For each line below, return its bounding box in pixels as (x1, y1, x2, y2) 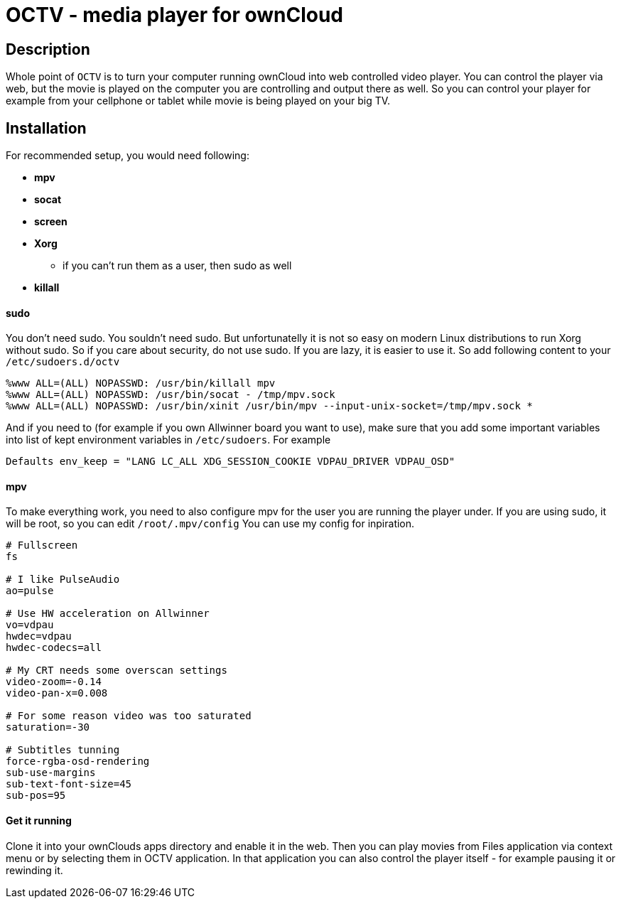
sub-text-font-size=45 (6, 778, 132, 790)
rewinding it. (6, 863, 63, 876)
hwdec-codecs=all (6, 642, 102, 654)
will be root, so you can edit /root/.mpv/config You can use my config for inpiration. (6, 517, 415, 530)
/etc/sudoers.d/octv (6, 356, 120, 368)
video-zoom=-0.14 (6, 676, 102, 688)
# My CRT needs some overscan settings (6, 664, 227, 677)
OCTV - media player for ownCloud (6, 3, 344, 27)
